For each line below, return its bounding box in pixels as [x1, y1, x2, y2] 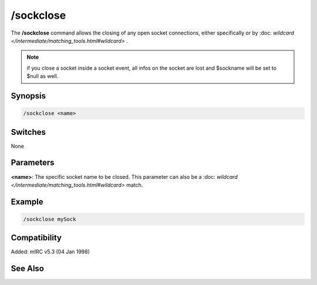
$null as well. [26, 73, 59, 80]
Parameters [11, 158, 55, 168]
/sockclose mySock [23, 216, 76, 222]
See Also [11, 264, 44, 274]
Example [11, 196, 43, 206]
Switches [11, 127, 46, 137]
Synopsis [11, 91, 46, 101]
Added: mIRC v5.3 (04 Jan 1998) [11, 248, 90, 255]
